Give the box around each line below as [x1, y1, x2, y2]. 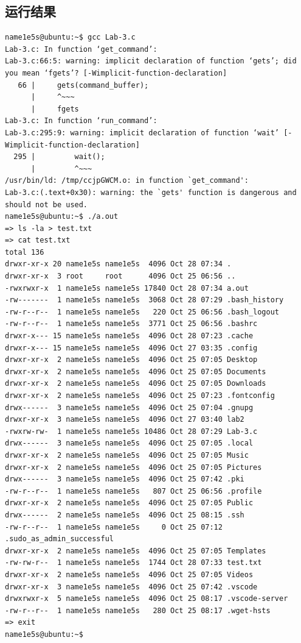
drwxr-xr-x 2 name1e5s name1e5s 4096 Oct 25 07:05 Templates [5, 546, 266, 555]
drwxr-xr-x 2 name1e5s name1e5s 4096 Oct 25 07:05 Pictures [5, 463, 262, 472]
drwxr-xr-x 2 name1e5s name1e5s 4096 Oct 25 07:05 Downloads [5, 379, 266, 388]
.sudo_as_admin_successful [5, 535, 114, 544]
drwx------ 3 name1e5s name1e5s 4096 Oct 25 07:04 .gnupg [5, 403, 254, 412]
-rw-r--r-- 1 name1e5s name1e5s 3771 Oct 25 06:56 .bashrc [5, 319, 258, 329]
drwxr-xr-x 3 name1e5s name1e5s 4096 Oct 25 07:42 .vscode [5, 582, 258, 591]
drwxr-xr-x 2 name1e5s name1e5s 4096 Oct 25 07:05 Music [5, 450, 249, 460]
